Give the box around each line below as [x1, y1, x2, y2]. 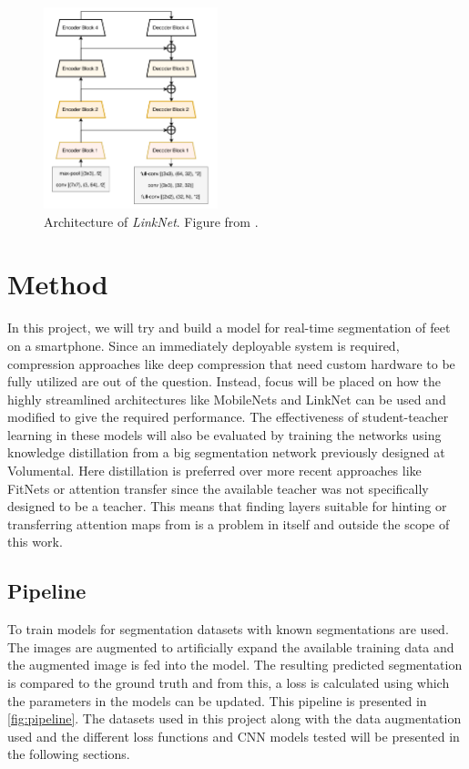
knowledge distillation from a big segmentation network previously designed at [7, 443, 445, 462]
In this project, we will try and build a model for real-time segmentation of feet [7, 318, 451, 337]
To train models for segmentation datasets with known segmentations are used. [7, 620, 449, 639]
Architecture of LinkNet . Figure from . [44, 211, 259, 231]
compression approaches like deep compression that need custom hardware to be [7, 354, 455, 373]
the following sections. [7, 744, 130, 764]
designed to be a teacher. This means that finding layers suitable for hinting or [7, 497, 447, 516]
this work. [7, 532, 63, 551]
